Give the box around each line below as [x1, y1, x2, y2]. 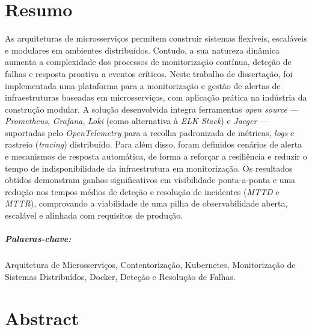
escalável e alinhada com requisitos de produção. [5, 209, 183, 222]
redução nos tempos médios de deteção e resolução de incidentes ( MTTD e [5, 185, 280, 198]
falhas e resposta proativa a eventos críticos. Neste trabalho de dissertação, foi [5, 67, 293, 79]
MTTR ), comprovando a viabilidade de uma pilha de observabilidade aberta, [5, 197, 288, 210]
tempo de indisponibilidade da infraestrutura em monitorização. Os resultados [5, 161, 293, 174]
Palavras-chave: [5, 232, 72, 245]
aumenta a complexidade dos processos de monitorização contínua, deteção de [5, 55, 292, 68]
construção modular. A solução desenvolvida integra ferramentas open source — [5, 102, 299, 115]
